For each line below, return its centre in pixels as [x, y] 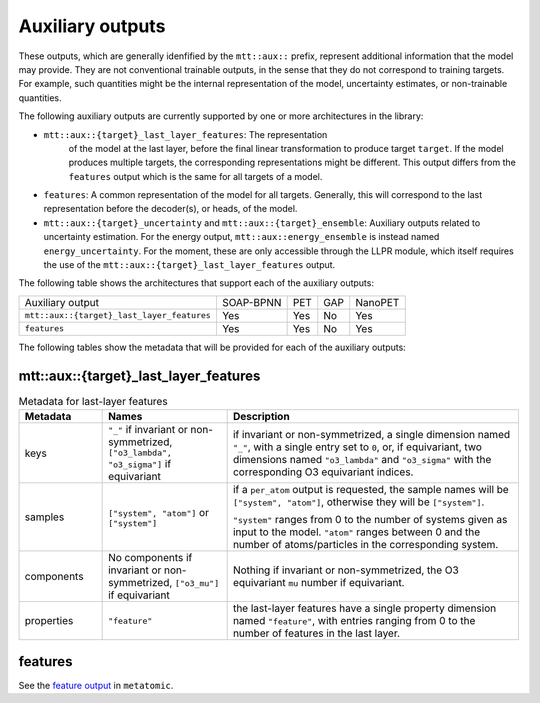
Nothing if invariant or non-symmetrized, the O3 [345, 570]
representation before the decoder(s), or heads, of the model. [170, 209]
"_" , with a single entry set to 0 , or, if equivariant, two [357, 447]
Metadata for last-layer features [93, 401]
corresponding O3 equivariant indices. [323, 472]
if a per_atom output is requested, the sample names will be [370, 490]
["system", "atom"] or [159, 512]
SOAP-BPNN [251, 302]
